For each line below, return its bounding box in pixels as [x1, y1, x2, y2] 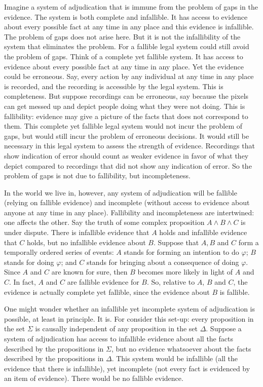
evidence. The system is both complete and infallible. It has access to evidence [4, 11, 248, 22]
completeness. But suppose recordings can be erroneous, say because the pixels [4, 91, 249, 101]
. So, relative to [147, 277, 195, 287]
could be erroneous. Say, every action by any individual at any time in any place [4, 71, 254, 82]
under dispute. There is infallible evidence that [4, 227, 149, 238]
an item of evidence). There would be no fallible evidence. [4, 373, 183, 383]
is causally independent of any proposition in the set [35, 323, 198, 334]
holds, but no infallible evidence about [27, 237, 146, 247]
